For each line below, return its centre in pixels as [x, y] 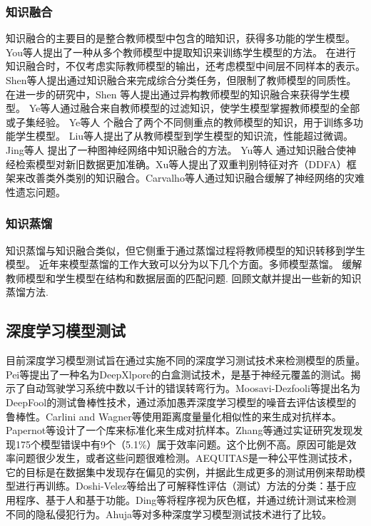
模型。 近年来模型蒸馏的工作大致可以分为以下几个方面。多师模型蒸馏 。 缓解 [184, 264]
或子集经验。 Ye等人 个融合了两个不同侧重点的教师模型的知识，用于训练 [174, 122]
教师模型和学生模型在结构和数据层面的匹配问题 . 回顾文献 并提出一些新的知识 [184, 278]
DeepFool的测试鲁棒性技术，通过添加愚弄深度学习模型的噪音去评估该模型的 [181, 402]
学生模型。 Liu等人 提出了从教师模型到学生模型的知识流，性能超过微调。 [184, 136]
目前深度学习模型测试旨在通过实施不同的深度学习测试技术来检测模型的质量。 [185, 360]
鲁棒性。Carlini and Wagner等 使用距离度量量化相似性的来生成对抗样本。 [174, 416]
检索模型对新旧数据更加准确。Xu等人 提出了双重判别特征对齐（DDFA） [181, 164]
